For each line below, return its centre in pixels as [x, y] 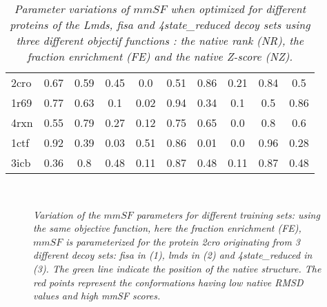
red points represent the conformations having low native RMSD [168, 282]
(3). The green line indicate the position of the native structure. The [177, 268]
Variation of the [67, 214]
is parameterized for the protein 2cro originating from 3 [183, 241]
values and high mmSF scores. [97, 296]
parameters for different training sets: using [228, 214]
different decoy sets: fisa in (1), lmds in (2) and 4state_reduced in [173, 255]
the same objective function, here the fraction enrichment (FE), [167, 228]
